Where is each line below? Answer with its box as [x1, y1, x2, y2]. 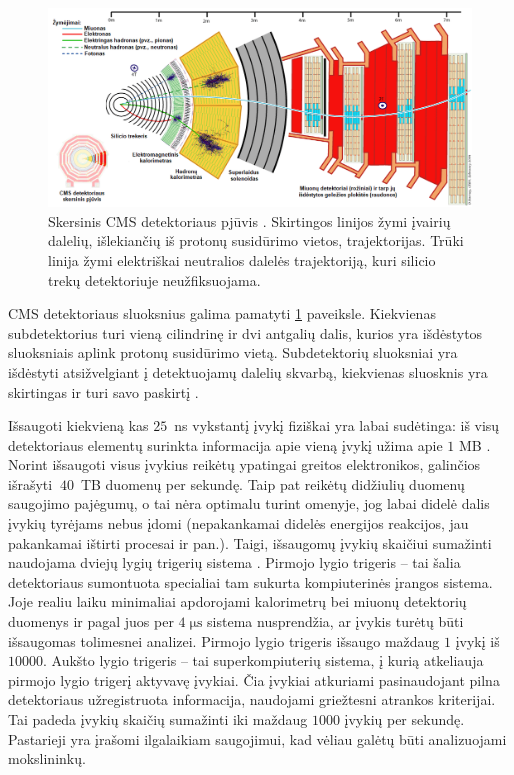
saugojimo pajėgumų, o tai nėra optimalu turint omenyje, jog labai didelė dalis [8, 493, 490, 514]
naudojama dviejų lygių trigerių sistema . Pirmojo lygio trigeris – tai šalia [8, 552, 461, 573]
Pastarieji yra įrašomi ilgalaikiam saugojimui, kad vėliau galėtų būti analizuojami [8, 728, 507, 749]
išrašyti [8, 473, 53, 494]
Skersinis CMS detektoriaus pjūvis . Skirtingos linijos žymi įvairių [48, 210, 451, 231]
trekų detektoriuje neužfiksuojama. [48, 269, 261, 290]
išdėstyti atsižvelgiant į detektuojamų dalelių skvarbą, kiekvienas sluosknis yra [8, 361, 488, 382]
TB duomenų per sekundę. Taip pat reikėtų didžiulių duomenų [80, 473, 465, 494]
